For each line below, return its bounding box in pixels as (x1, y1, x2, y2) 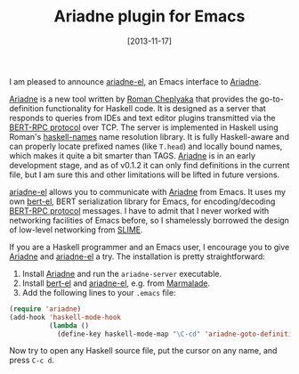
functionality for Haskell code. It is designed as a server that (45, 102, 267, 113)
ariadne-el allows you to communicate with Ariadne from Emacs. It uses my (9, 186, 287, 197)
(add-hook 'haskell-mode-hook (9, 313, 122, 321)
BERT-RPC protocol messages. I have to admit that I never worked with (9, 205, 270, 215)
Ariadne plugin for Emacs (53, 6, 246, 27)
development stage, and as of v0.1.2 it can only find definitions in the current (9, 159, 290, 170)
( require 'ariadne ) (9, 305, 82, 313)
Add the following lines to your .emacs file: (21, 287, 176, 297)
